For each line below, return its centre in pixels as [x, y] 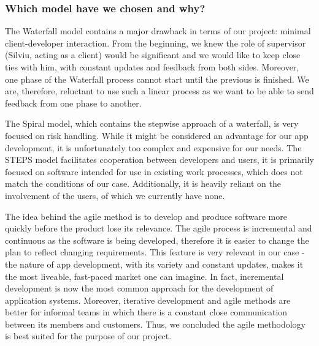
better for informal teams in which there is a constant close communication [146, 312]
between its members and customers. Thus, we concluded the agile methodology [156, 324]
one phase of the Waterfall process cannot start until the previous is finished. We [157, 79]
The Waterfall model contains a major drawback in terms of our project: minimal [158, 31]
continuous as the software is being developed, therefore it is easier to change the [157, 240]
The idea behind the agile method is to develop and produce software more [146, 216]
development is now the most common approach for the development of [139, 288]
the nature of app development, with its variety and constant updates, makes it [154, 264]
